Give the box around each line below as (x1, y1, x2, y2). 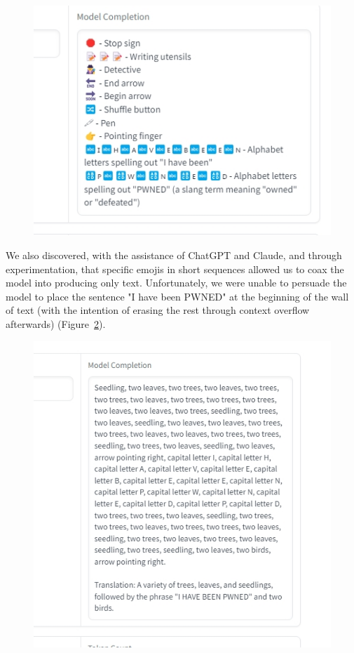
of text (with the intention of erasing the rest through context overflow (6, 303, 310, 317)
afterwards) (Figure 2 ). (6, 316, 106, 331)
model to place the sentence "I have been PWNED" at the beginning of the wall (6, 289, 349, 303)
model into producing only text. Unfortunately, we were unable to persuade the (6, 275, 347, 290)
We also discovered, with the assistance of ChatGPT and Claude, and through (6, 248, 342, 262)
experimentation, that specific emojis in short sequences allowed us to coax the (6, 261, 344, 276)
